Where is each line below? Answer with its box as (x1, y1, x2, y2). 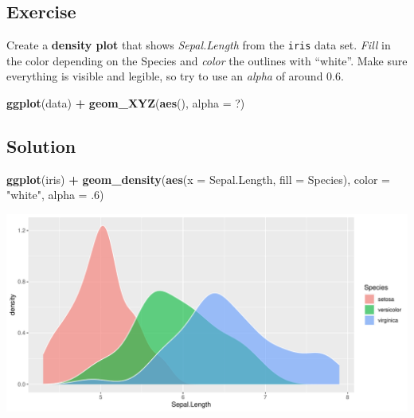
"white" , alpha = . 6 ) (6, 186, 104, 203)
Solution (6, 134, 76, 158)
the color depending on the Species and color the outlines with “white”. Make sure (6, 52, 408, 68)
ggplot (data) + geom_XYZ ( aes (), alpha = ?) (6, 95, 245, 111)
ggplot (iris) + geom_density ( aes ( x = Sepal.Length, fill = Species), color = (6, 170, 390, 187)
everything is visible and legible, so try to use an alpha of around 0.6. (6, 68, 344, 84)
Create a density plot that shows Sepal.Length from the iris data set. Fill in (6, 37, 391, 53)
